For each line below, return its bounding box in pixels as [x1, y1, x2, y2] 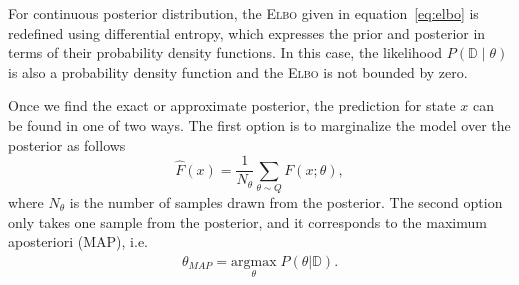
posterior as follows [8, 134, 126, 155]
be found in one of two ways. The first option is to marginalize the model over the [8, 114, 511, 135]
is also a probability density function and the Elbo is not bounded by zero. [8, 61, 468, 82]
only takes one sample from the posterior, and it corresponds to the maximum [8, 211, 487, 232]
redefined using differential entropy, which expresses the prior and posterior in [8, 22, 486, 43]
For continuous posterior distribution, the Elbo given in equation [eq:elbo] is [8, 3, 479, 23]
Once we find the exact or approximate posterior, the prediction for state [8, 95, 456, 116]
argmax [231, 254, 277, 269]
